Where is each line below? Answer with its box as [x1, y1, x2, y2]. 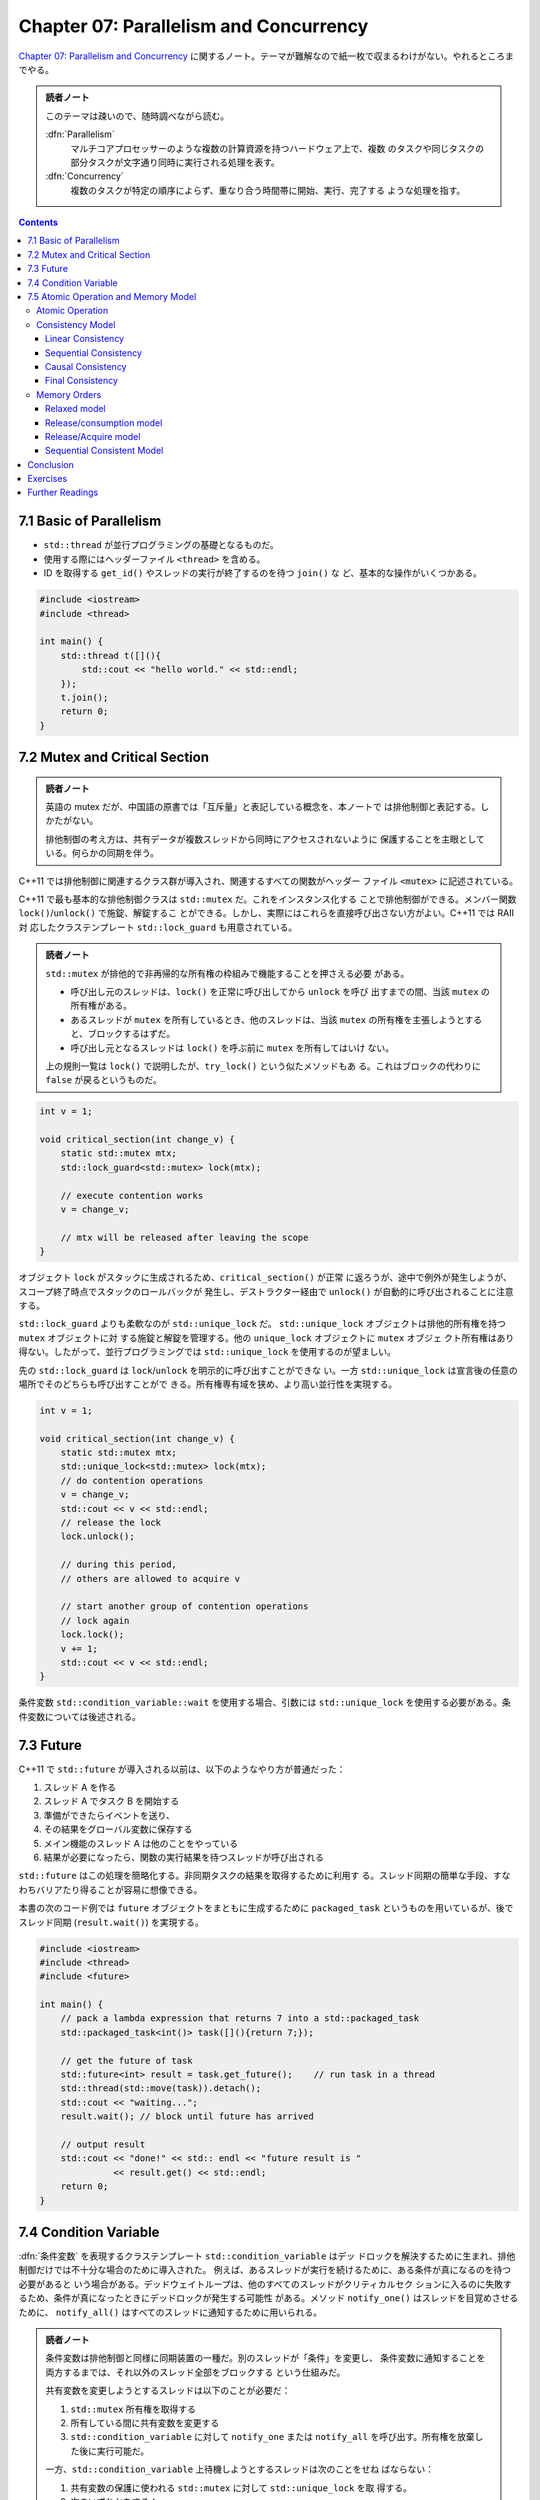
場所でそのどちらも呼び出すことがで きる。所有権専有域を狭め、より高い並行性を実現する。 [18, 1378, 398, 1390]
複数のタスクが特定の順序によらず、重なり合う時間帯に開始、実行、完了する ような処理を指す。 [70, 184, 466, 196]
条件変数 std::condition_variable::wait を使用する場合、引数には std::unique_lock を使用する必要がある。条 [18, 1696, 512, 1709]
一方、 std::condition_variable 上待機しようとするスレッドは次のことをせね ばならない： [45, 2463, 435, 2475]
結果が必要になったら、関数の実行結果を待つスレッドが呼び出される [43, 1851, 324, 1863]
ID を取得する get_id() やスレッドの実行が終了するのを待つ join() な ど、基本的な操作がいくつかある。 [43, 567, 482, 579]
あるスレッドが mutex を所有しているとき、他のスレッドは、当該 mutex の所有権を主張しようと [70, 1013, 465, 1025]
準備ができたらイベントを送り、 [43, 1809, 175, 1821]
